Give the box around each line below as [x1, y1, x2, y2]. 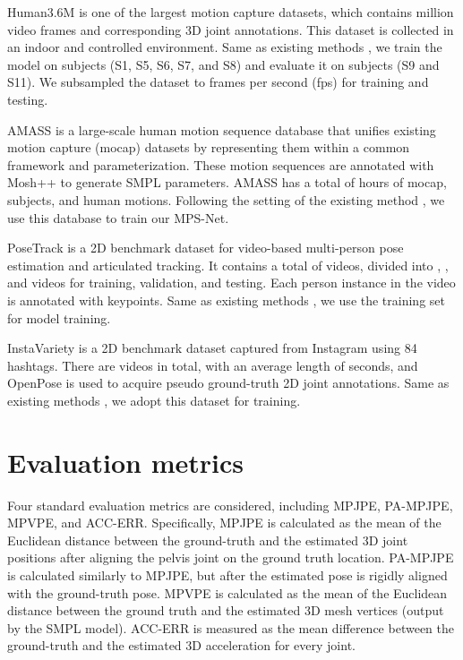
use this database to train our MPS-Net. [7, 208, 229, 227]
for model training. [7, 308, 111, 327]
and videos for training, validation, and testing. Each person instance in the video [7, 273, 456, 292]
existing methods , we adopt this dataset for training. [7, 390, 301, 409]
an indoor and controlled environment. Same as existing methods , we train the [7, 38, 442, 56]
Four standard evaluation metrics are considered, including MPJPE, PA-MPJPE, [7, 495, 453, 514]
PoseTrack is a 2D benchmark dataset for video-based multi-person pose [7, 238, 404, 257]
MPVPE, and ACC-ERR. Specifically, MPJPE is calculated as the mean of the [7, 513, 442, 532]
